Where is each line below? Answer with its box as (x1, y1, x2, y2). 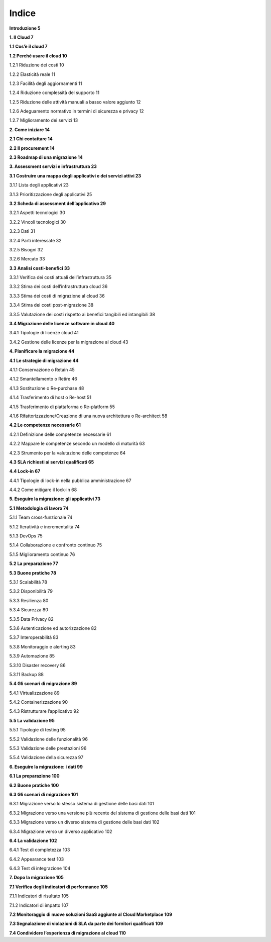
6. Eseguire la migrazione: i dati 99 (9, 764, 83, 770)
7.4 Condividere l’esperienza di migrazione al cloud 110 (9, 930, 126, 936)
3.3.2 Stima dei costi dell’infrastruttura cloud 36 (9, 284, 108, 290)
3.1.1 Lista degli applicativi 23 (9, 182, 69, 188)
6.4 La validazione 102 (9, 837, 57, 843)
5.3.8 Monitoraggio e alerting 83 (9, 643, 76, 649)
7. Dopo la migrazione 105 (9, 875, 64, 881)
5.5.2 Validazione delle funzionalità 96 (9, 736, 88, 742)
